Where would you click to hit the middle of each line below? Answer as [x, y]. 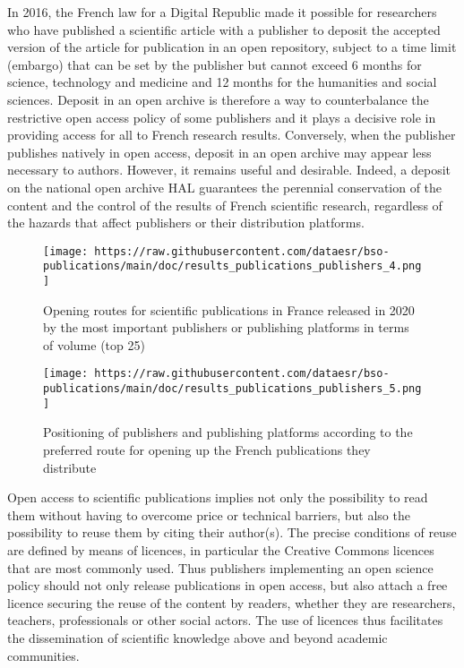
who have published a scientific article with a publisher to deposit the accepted [224, 29]
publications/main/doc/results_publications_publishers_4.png [232, 266]
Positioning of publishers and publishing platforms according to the [228, 432]
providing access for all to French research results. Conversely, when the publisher [232, 135]
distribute [70, 467]
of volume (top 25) [94, 344]
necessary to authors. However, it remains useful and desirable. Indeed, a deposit [229, 170]
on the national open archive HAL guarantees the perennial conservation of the [225, 187]
